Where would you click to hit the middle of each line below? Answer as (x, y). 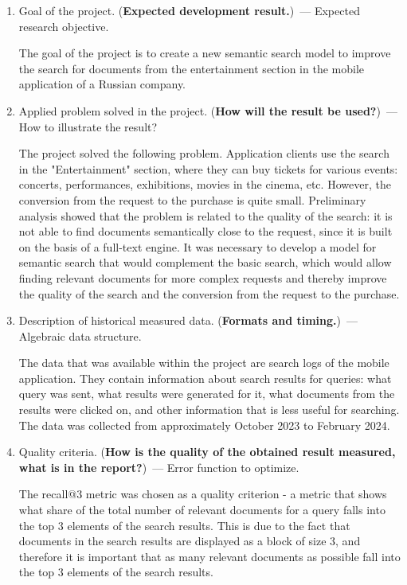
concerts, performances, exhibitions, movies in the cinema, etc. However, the (205, 184)
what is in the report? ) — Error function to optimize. (159, 467)
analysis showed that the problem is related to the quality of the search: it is (205, 215)
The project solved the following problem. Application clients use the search (204, 153)
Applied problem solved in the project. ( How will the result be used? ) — (208, 110)
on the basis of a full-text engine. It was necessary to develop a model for (198, 246)
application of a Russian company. (102, 84)
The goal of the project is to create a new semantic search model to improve (205, 53)
